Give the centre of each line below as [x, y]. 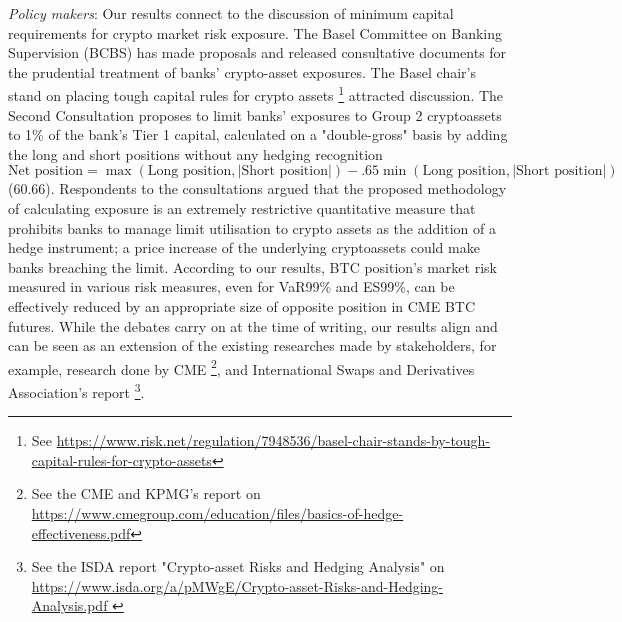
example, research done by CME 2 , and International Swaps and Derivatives [241, 367]
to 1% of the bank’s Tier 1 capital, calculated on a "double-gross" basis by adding [258, 134]
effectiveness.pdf [81, 532]
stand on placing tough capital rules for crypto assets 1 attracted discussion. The [256, 94]
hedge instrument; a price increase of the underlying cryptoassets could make [244, 247]
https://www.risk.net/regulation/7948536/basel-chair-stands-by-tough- [273, 440]
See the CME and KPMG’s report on [146, 493]
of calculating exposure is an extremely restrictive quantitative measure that [242, 208]
